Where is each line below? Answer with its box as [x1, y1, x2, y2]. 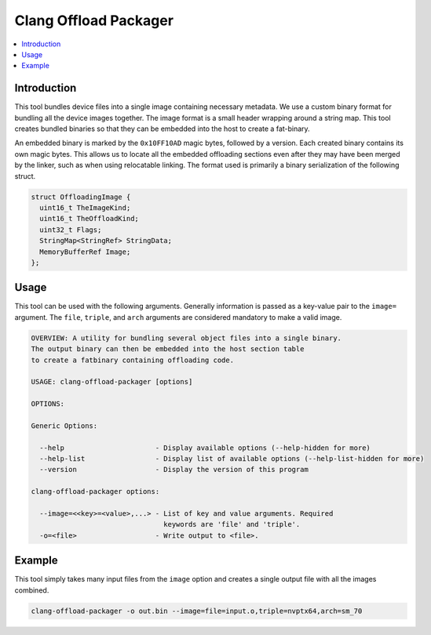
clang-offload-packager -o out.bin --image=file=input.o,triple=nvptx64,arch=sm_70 [31, 606, 363, 615]
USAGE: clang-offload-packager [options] [31, 377, 193, 386]
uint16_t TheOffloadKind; [39, 214, 139, 223]
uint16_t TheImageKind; [39, 203, 131, 212]
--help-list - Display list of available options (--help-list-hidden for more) [39, 455, 425, 463]
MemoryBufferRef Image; [39, 247, 131, 256]
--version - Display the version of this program [39, 465, 309, 474]
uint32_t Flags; [39, 225, 102, 234]
